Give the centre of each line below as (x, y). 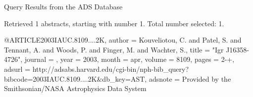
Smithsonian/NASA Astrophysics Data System (75, 88)
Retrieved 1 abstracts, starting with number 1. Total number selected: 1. (114, 23)
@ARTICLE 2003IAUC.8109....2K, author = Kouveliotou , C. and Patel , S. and (123, 40)
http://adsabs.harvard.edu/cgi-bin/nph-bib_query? (111, 69)
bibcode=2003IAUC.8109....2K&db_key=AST (75, 78)
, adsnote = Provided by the (188, 78)
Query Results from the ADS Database (63, 6)
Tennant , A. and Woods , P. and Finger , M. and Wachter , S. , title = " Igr (114, 49)
